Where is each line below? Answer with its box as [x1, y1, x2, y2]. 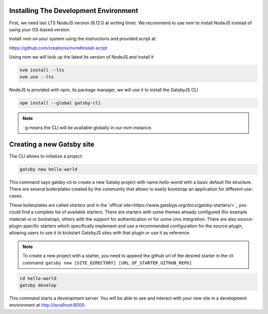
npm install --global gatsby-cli [19, 100, 101, 106]
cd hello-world [19, 275, 57, 281]
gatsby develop [19, 282, 57, 288]
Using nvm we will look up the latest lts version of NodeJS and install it [9, 54, 154, 60]
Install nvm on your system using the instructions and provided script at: [9, 36, 157, 42]
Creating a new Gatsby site [9, 140, 94, 148]
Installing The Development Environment [9, 6, 138, 15]
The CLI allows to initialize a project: [9, 153, 83, 159]
